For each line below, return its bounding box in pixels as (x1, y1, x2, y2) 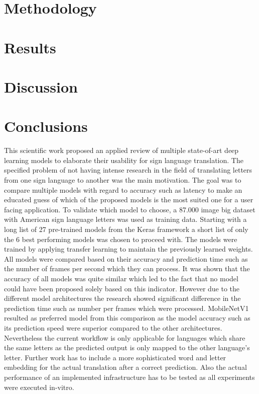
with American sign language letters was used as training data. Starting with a (4, 214, 247, 224)
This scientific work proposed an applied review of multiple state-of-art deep (4, 145, 239, 155)
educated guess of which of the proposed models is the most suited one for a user (4, 194, 253, 205)
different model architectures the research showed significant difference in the (4, 293, 241, 303)
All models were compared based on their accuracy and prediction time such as (4, 253, 248, 264)
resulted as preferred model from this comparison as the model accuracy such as (4, 312, 250, 323)
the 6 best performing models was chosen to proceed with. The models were (4, 233, 237, 244)
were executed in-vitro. (4, 381, 74, 392)
